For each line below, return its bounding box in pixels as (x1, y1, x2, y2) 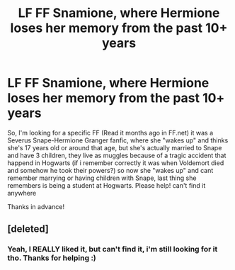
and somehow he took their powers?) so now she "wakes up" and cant (7, 166, 214, 174)
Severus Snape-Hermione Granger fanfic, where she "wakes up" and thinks (7, 136, 229, 145)
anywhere (7, 189, 37, 197)
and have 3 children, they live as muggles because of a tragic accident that (7, 151, 227, 159)
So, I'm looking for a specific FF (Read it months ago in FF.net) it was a (7, 128, 214, 137)
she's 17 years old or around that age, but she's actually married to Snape (7, 143, 222, 152)
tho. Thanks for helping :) (7, 253, 97, 263)
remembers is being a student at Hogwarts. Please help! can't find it (7, 181, 206, 189)
